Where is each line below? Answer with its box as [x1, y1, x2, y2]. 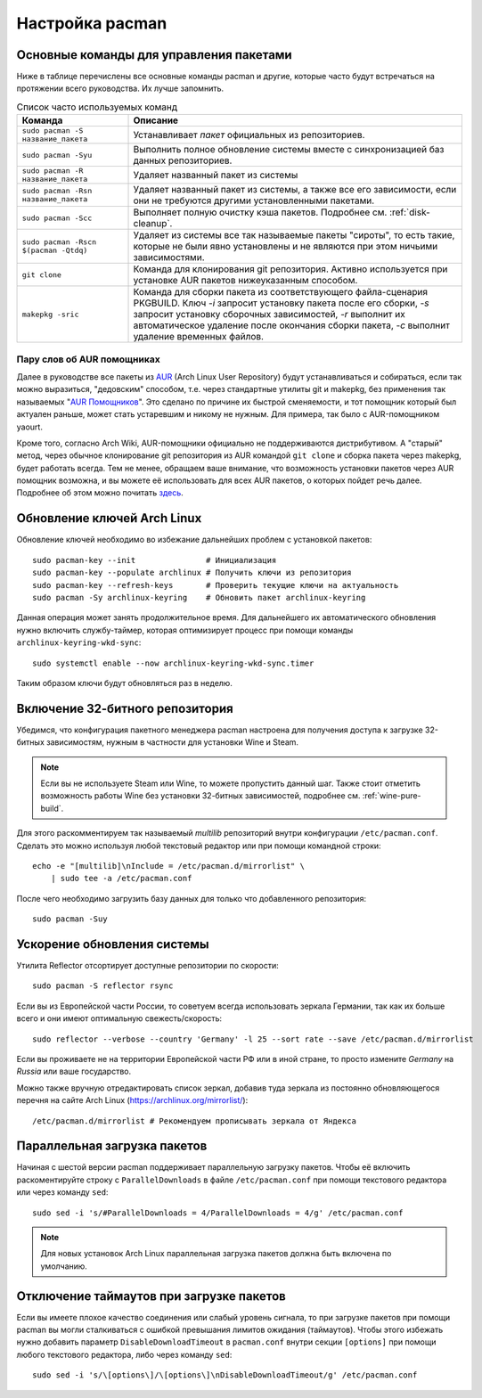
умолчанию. [40, 1261, 88, 1271]
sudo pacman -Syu [21, 150, 93, 159]
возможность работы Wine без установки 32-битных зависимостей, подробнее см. [40, 790, 361, 801]
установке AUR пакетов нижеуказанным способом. [133, 274, 358, 287]
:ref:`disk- [388, 206, 431, 218]
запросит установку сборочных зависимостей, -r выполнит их [133, 308, 405, 321]
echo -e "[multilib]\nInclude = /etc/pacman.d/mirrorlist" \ [32, 861, 305, 871]
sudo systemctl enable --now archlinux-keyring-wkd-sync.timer [32, 658, 315, 668]
